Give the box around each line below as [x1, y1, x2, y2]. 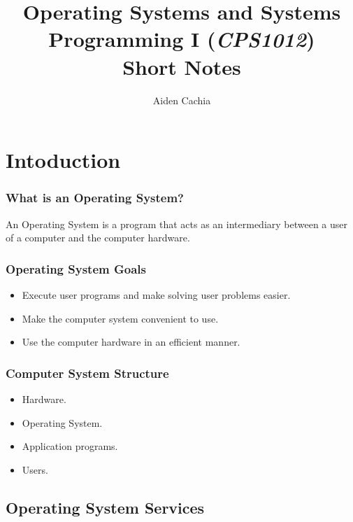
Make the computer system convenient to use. [22, 311, 219, 325]
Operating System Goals [6, 260, 146, 277]
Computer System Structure [6, 364, 169, 381]
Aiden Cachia [152, 92, 211, 107]
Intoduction [6, 146, 121, 174]
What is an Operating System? [6, 189, 184, 206]
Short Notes [122, 52, 241, 80]
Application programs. [22, 439, 118, 453]
